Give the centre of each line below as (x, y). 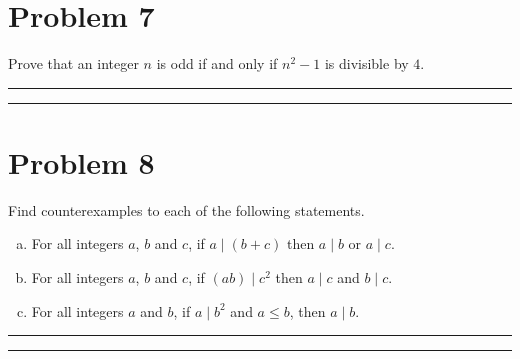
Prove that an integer (73, 63)
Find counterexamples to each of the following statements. (186, 209)
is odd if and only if (217, 63)
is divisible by (366, 63)
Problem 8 (81, 161)
